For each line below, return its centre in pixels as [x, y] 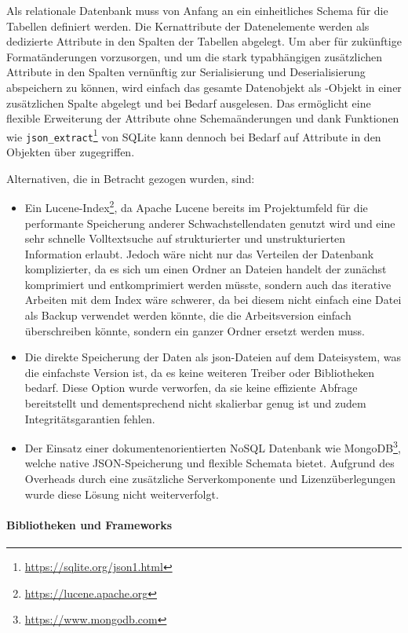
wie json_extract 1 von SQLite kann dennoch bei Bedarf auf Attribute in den [194, 135]
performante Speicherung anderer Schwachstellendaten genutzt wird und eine [210, 223]
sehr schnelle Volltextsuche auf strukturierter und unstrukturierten [185, 238]
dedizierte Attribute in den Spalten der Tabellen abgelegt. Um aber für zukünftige [204, 41]
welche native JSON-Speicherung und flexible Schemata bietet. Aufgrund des [209, 463]
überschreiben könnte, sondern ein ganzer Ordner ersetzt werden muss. [195, 330]
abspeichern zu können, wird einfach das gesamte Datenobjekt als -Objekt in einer [204, 87]
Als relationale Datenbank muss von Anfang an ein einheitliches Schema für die [197, 10]
